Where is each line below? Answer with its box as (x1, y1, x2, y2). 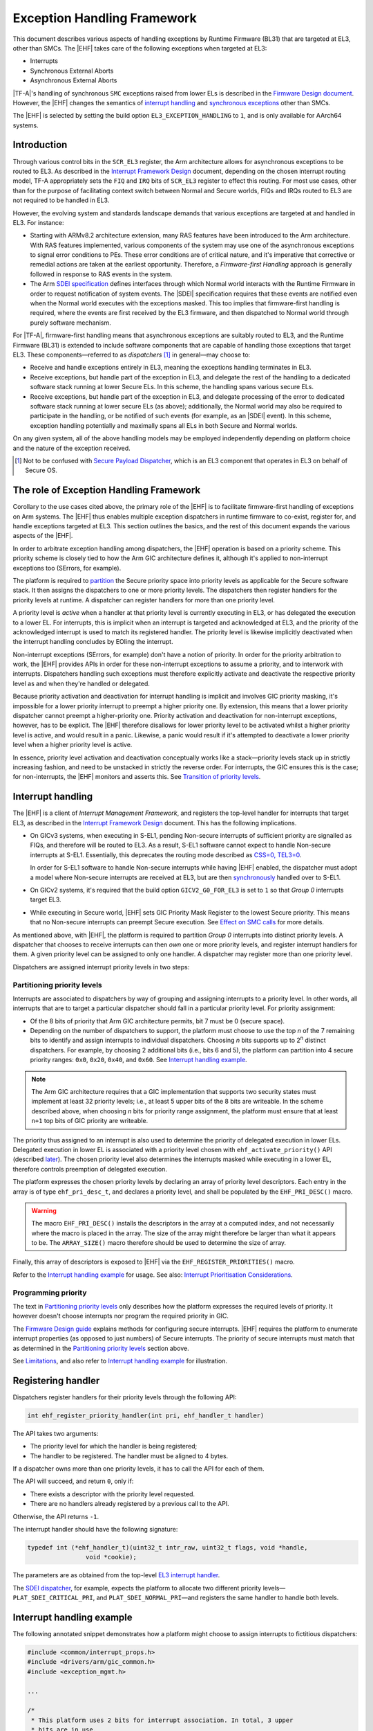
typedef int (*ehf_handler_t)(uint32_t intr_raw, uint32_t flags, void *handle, (27, 1543, 308, 1551)
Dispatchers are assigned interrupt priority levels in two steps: (12, 962, 190, 971)
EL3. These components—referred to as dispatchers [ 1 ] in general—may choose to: (12, 350, 251, 359)
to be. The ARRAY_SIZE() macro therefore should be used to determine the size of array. (31, 1239, 287, 1247)
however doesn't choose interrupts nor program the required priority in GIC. (12, 1312, 229, 1320)
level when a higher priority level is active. (12, 741, 133, 749)
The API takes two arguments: (12, 1429, 99, 1437)
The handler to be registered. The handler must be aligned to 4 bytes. (30, 1451, 229, 1460)
